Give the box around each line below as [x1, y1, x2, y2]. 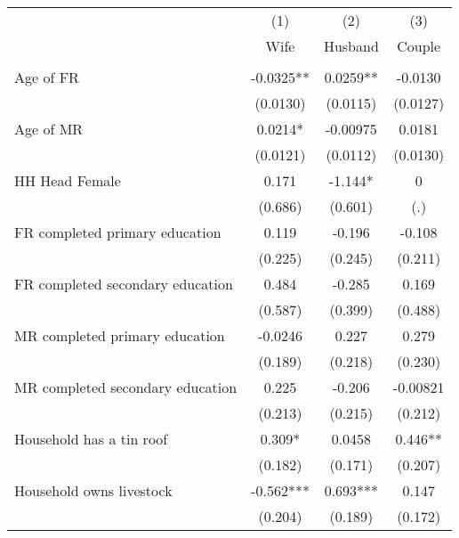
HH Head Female [14, 170, 121, 191]
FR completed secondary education [14, 273, 233, 294]
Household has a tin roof [14, 428, 168, 449]
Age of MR [14, 118, 84, 139]
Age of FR [14, 67, 79, 87]
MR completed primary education [14, 325, 225, 346]
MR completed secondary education [14, 377, 238, 397]
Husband [323, 36, 379, 56]
